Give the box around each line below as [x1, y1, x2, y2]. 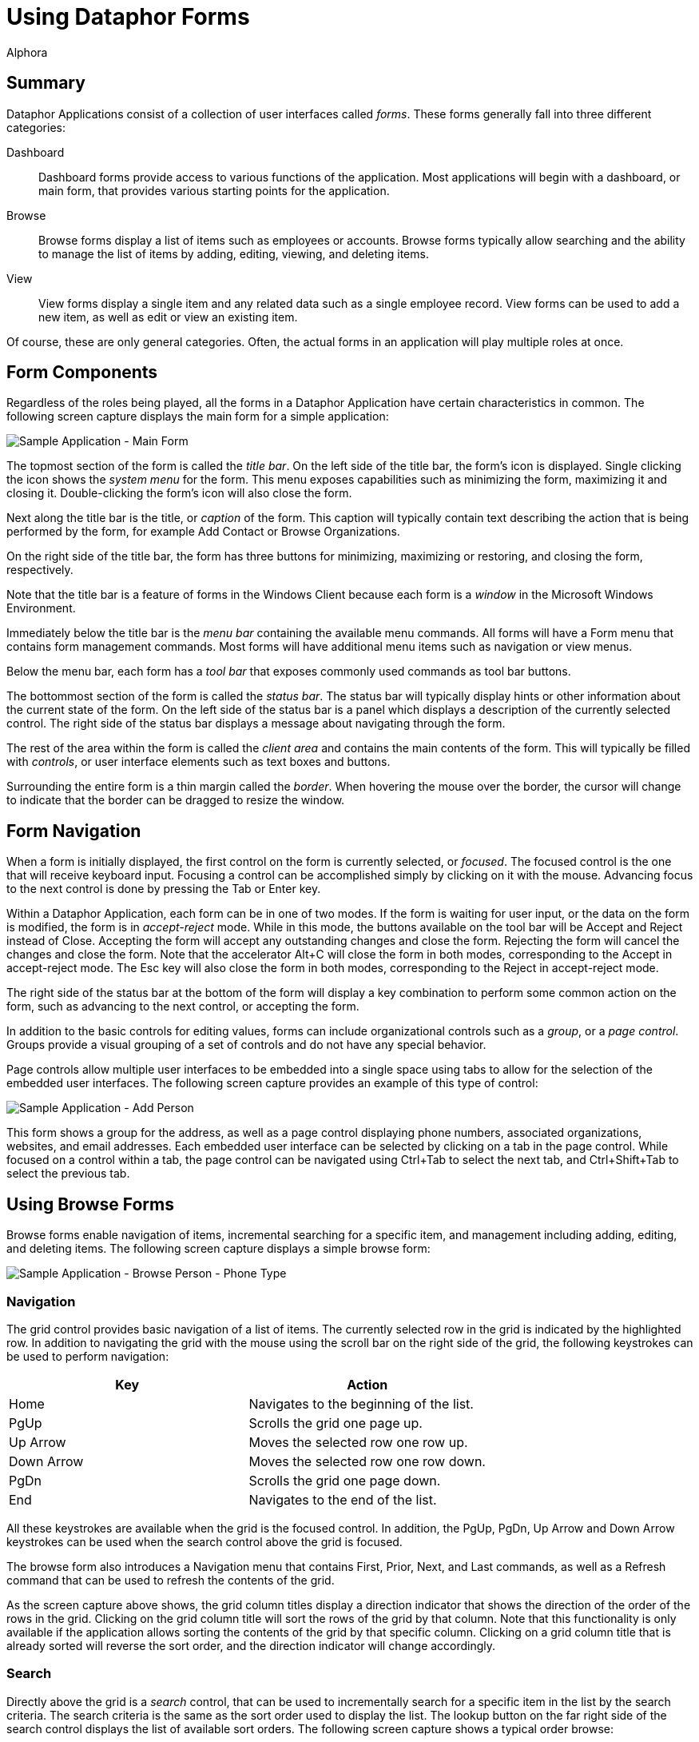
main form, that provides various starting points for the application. [38, 183, 390, 197]
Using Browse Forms [6, 1194, 174, 1214]
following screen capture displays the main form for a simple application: [6, 409, 389, 424]
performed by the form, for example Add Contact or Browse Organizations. [6, 524, 400, 539]
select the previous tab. [6, 1166, 130, 1181]
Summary [6, 73, 85, 94]
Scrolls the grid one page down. [248, 1472, 441, 1489]
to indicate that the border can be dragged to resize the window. [6, 793, 345, 807]
